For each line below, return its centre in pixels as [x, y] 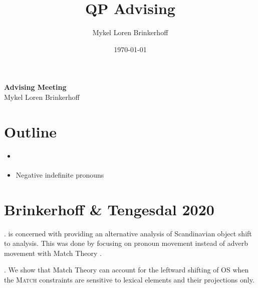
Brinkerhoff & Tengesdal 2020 [109, 209]
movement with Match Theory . [53, 253]
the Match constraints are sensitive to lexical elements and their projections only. [129, 280]
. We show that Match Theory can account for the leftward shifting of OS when [126, 270]
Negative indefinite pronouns [60, 174]
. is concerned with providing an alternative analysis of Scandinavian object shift [128, 233]
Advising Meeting [35, 87]
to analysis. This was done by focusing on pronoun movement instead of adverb [126, 243]
